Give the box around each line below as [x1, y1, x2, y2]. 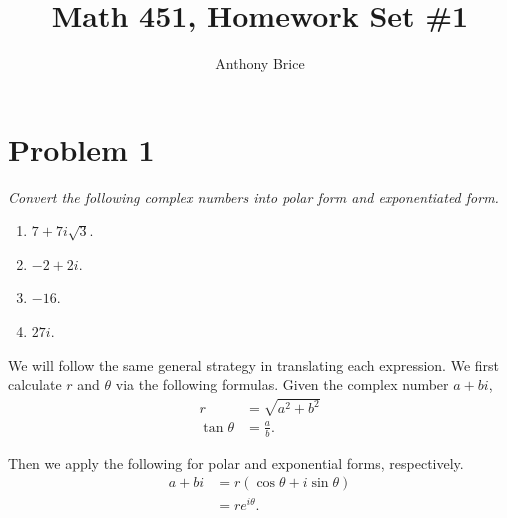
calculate [8, 374, 62, 395]
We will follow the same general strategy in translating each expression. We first [8, 354, 500, 375]
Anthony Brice [215, 53, 305, 74]
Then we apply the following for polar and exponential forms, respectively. [8, 452, 464, 473]
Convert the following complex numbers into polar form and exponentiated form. [8, 186, 499, 207]
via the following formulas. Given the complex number [115, 374, 449, 395]
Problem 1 [8, 128, 155, 169]
